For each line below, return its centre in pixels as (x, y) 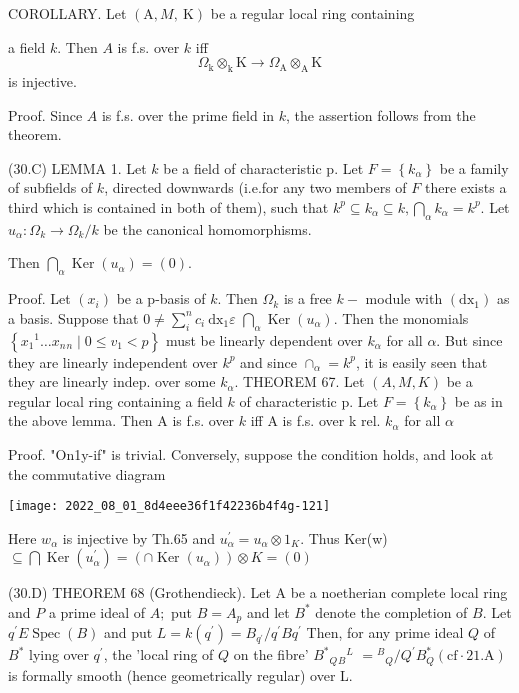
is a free (307, 298)
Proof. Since (45, 114)
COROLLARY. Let (67, 13)
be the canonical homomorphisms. (207, 228)
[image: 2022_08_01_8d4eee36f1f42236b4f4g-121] (169, 506)
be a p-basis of (161, 298)
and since (268, 361)
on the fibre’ (271, 654)
